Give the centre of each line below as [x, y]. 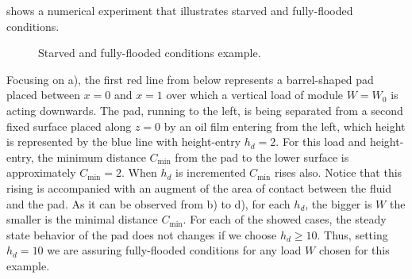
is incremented [211, 172]
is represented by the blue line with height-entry [124, 141]
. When [139, 172]
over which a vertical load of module [255, 95]
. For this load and [321, 141]
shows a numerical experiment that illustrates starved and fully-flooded [180, 10]
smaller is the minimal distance [82, 219]
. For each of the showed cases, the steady [285, 219]
